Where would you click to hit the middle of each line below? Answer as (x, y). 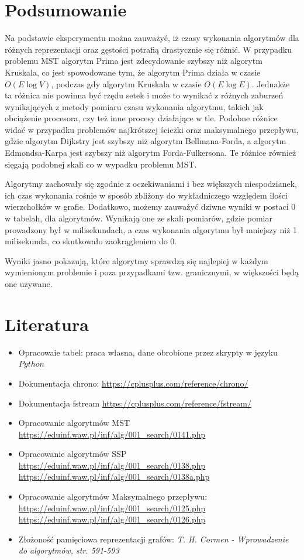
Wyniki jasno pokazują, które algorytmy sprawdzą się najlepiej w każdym (137, 260)
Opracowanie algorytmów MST (74, 423)
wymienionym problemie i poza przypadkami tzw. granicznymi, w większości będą (152, 272)
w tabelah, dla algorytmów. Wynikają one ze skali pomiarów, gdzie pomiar (139, 218)
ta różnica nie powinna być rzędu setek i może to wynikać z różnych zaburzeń (144, 95)
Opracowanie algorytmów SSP (72, 454)
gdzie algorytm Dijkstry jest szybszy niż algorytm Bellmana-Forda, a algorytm (146, 141)
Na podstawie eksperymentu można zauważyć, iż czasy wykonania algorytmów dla (152, 38)
